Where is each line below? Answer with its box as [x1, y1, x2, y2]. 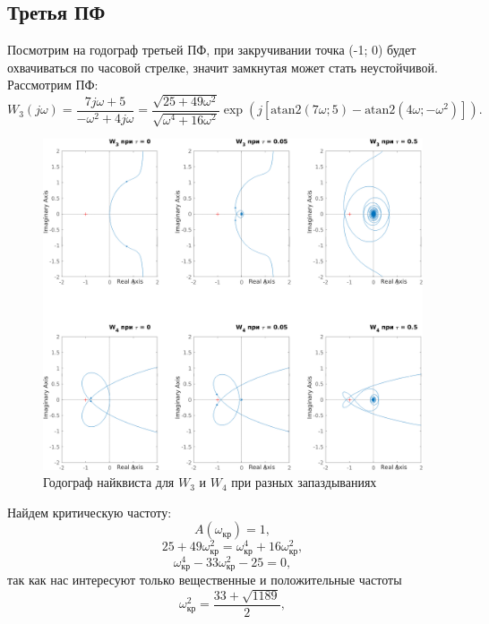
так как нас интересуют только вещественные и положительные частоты [7, 570, 402, 589]
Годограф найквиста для [43, 473, 175, 492]
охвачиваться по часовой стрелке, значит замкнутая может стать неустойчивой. [7, 57, 439, 76]
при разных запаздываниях [231, 473, 377, 492]
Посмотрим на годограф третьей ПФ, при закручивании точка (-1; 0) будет [7, 40, 416, 59]
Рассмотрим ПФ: [7, 75, 99, 94]
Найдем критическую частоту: [7, 502, 172, 521]
